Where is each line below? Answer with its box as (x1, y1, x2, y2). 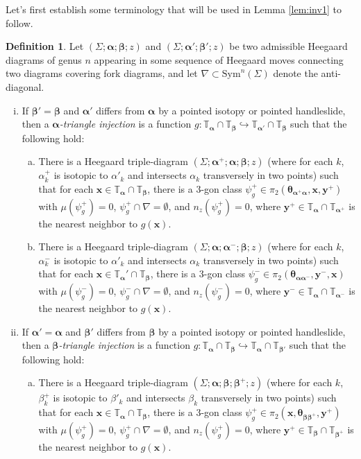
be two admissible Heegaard (229, 39, 348, 53)
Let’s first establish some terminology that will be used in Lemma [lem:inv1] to (6, 2, 342, 16)
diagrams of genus (6, 52, 82, 67)
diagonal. (6, 79, 44, 94)
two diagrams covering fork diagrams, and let (6, 66, 198, 80)
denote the (273, 66, 318, 80)
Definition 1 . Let (6, 39, 84, 53)
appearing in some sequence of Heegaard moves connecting (94, 52, 344, 67)
